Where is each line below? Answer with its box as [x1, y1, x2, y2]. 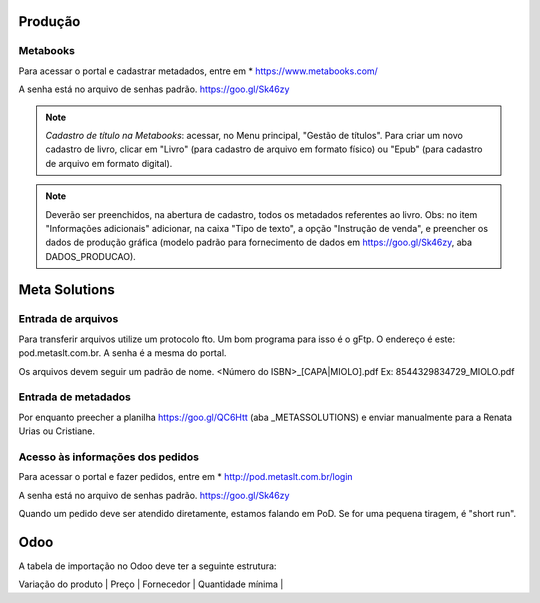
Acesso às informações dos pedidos [18, 450, 200, 464]
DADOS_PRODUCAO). [45, 250, 137, 262]
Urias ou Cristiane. [18, 425, 95, 437]
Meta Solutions [18, 281, 115, 299]
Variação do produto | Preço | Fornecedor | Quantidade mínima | [18, 578, 284, 590]
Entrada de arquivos [18, 312, 119, 326]
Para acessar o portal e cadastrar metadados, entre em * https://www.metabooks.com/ [18, 65, 379, 77]
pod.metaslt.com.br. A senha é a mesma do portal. [18, 347, 227, 359]
